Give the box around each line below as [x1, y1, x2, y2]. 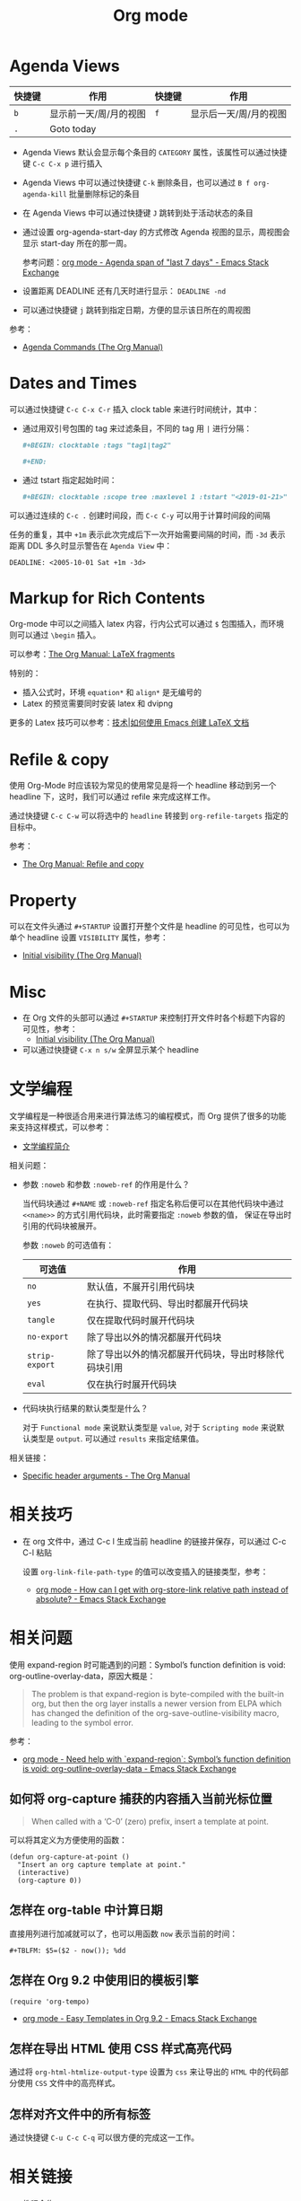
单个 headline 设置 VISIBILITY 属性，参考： [9, 932, 168, 943]
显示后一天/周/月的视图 [190, 107, 288, 119]
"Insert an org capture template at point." [17, 1860, 186, 1869]
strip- [26, 1351, 56, 1361]
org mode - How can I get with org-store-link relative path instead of [35, 1584, 289, 1595]
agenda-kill [21, 189, 67, 198]
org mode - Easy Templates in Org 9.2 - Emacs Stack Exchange [21, 2012, 258, 2023]
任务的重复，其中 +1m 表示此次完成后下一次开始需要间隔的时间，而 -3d [9, 529, 268, 540]
